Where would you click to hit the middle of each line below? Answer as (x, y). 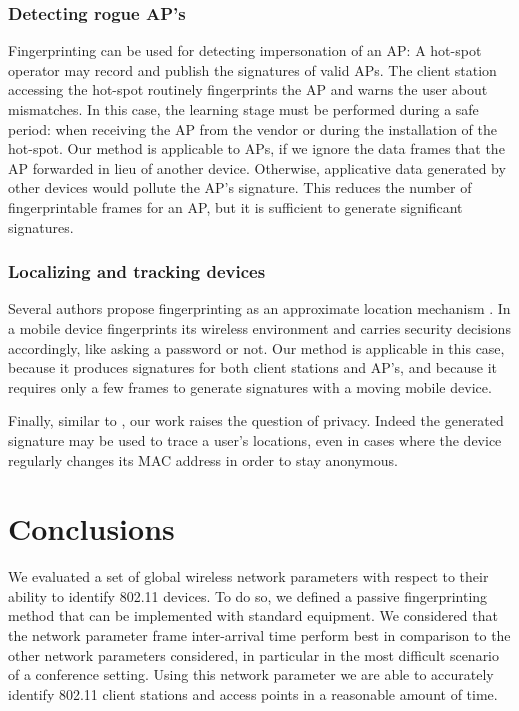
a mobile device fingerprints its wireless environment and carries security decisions (259, 327)
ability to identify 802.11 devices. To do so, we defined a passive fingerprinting (248, 595)
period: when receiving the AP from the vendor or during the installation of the (253, 128)
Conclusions (91, 528)
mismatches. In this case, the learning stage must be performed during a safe (243, 109)
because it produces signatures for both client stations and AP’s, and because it (252, 367)
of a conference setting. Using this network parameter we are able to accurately (251, 674)
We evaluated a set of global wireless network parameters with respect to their (248, 576)
